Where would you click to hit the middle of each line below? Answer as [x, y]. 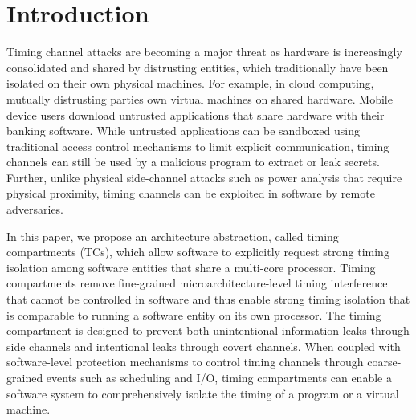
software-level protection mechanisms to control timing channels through [185, 362]
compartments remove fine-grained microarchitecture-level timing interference [197, 283]
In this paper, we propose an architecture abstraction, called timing [173, 236]
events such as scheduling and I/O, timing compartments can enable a [219, 377]
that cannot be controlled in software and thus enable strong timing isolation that [208, 299]
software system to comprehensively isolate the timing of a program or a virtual [203, 393]
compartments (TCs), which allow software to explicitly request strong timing [198, 252]
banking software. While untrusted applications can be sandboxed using [183, 130]
